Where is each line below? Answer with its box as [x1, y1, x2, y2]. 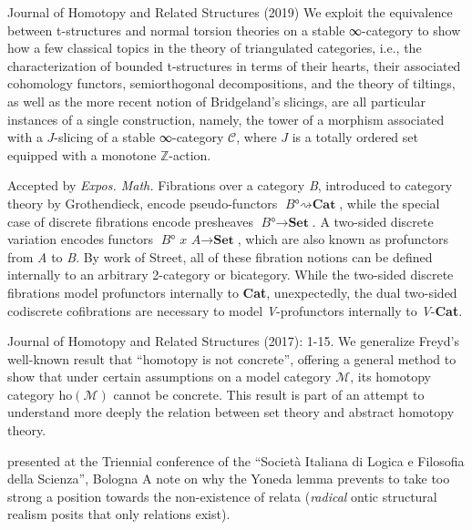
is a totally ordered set [292, 127, 418, 147]
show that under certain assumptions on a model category [7, 367, 332, 386]
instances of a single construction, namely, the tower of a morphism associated [7, 109, 445, 128]
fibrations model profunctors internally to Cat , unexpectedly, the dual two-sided [7, 282, 457, 301]
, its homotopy [350, 367, 431, 386]
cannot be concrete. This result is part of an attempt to [113, 384, 425, 403]
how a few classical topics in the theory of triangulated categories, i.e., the [7, 38, 422, 57]
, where [236, 127, 277, 147]
